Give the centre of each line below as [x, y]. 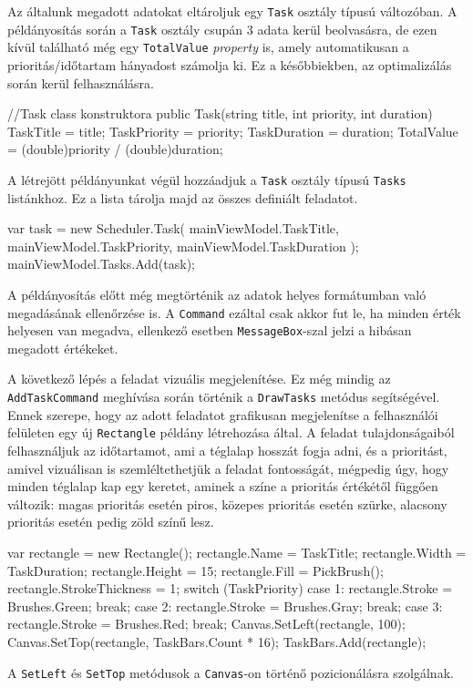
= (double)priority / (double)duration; [115, 149]
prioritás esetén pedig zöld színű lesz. [111, 522]
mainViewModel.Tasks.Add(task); [101, 264]
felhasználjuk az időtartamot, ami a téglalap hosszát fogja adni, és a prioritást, [227, 450]
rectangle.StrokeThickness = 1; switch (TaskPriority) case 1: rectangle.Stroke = [230, 588]
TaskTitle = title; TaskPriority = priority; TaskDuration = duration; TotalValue [233, 131]
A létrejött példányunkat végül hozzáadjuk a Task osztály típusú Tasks [207, 179]
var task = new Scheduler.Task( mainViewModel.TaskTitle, [173, 228]
